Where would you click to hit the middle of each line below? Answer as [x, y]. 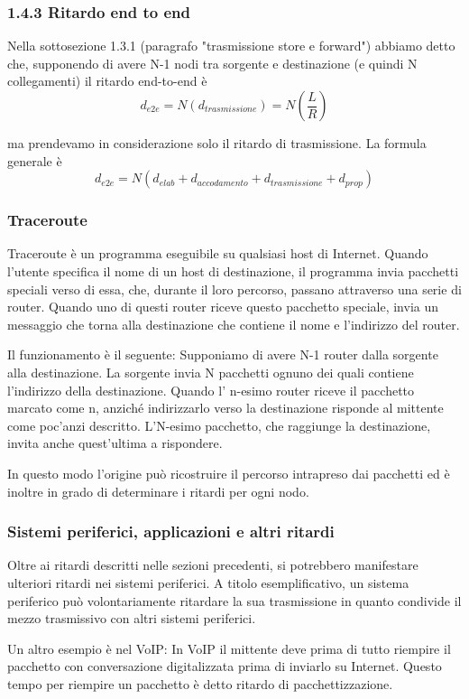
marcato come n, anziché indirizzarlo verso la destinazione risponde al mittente [225, 408]
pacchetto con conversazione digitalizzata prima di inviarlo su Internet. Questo [225, 666]
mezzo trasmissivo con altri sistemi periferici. [132, 618]
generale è [35, 160]
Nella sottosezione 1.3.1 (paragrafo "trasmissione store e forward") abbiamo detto [231, 46]
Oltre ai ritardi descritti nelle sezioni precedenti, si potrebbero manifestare [213, 565]
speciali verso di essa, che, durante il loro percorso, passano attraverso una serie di [234, 289]
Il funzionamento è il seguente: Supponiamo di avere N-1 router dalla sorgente [223, 354]
